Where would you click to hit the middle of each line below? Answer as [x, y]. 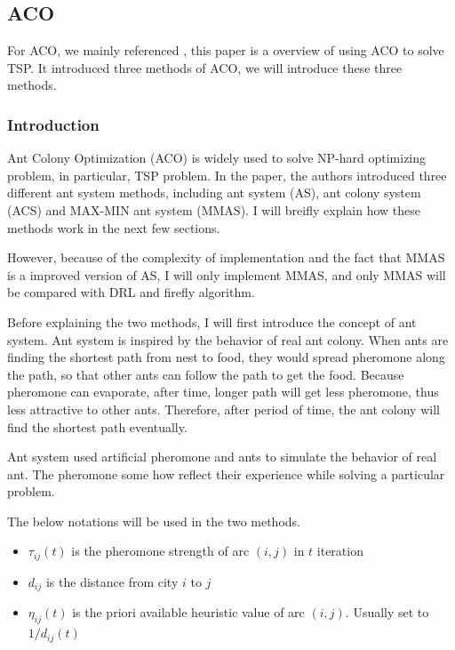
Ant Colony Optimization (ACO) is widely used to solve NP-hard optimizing [217, 158]
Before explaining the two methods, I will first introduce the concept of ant [212, 321]
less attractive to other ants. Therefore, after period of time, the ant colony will [224, 409]
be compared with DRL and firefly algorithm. [131, 292]
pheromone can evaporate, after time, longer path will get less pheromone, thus [223, 392]
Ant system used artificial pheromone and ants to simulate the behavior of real [222, 457]
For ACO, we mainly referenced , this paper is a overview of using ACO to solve [226, 50]
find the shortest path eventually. [97, 426]
